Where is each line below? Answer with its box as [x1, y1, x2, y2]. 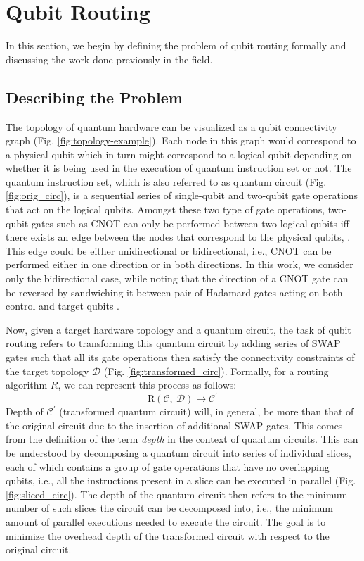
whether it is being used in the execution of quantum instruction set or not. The [6, 160, 352, 175]
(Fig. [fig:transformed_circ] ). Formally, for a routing [103, 363, 329, 378]
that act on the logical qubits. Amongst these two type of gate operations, [6, 202, 325, 217]
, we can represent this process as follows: [58, 377, 237, 392]
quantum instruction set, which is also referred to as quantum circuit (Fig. [6, 174, 327, 189]
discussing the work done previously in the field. [6, 51, 213, 66]
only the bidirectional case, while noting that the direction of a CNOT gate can [6, 271, 349, 286]
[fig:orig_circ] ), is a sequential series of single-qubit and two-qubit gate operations [6, 188, 358, 203]
